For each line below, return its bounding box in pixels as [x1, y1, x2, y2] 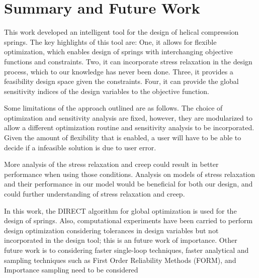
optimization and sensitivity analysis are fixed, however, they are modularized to [4, 112, 252, 123]
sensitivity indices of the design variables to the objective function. [4, 85, 209, 96]
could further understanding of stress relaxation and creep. [4, 189, 185, 199]
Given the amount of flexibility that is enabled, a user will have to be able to [4, 132, 241, 143]
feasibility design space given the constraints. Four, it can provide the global [4, 76, 239, 86]
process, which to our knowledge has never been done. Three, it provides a [4, 66, 233, 76]
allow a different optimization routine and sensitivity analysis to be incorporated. [4, 122, 254, 133]
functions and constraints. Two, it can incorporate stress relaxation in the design [4, 56, 252, 66]
